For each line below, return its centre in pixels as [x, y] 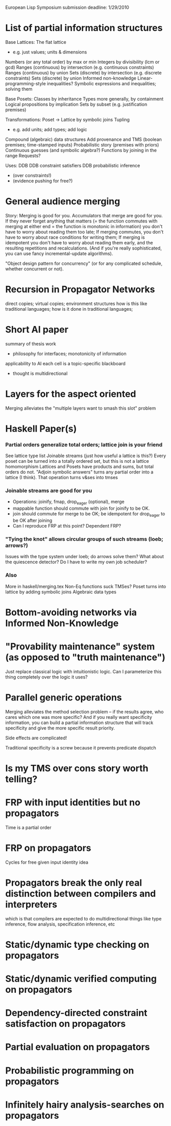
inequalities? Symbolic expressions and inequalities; [102, 83]
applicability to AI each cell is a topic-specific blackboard [66, 363]
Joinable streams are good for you [49, 491]
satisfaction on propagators [66, 1024]
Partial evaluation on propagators [78, 1047]
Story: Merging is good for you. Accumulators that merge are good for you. [84, 215]
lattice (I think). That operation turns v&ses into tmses [62, 478]
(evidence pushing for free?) [43, 181]
